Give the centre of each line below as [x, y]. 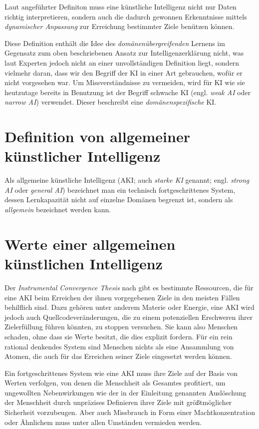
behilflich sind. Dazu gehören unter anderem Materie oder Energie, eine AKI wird [129, 307]
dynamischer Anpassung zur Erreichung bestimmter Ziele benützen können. [120, 26]
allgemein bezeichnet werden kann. [58, 209]
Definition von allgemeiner [97, 136]
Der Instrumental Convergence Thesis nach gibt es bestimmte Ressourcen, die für [129, 287]
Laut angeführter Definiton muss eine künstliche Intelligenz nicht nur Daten [121, 7]
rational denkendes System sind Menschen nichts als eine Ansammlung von [119, 346]
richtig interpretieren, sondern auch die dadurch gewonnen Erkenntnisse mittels [126, 16]
